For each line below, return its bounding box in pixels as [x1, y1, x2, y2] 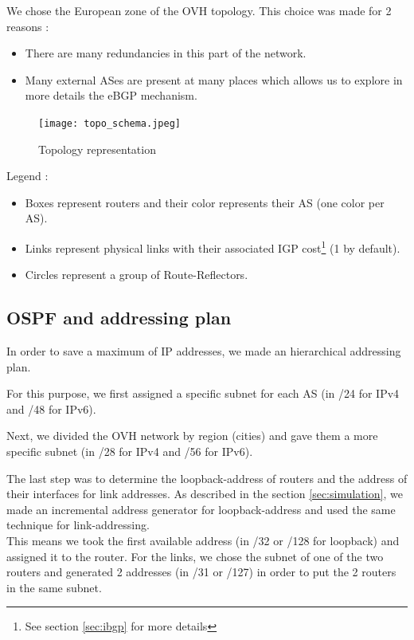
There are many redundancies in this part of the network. [25, 45, 307, 61]
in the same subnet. [6, 579, 102, 595]
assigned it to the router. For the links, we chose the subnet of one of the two [6, 548, 384, 564]
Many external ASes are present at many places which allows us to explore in [25, 71, 403, 88]
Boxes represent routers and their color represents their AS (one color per [25, 194, 385, 210]
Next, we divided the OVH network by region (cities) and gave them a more [6, 427, 378, 444]
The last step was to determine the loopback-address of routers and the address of [6, 469, 408, 486]
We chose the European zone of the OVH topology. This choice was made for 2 [6, 2, 392, 18]
